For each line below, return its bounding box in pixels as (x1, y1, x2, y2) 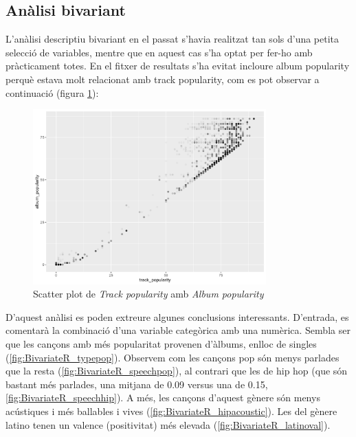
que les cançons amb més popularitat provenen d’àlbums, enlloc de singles (5, 336, 317, 350)
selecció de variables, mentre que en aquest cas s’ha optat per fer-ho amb (5, 45, 313, 59)
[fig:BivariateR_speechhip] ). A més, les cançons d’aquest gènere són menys (5, 390, 320, 405)
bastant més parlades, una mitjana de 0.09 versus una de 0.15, (5, 377, 268, 391)
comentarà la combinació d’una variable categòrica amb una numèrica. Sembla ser (5, 323, 351, 337)
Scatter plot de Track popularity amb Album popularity (33, 287, 264, 301)
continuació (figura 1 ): (5, 85, 99, 100)
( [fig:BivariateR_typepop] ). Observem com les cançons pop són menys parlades (5, 350, 340, 364)
